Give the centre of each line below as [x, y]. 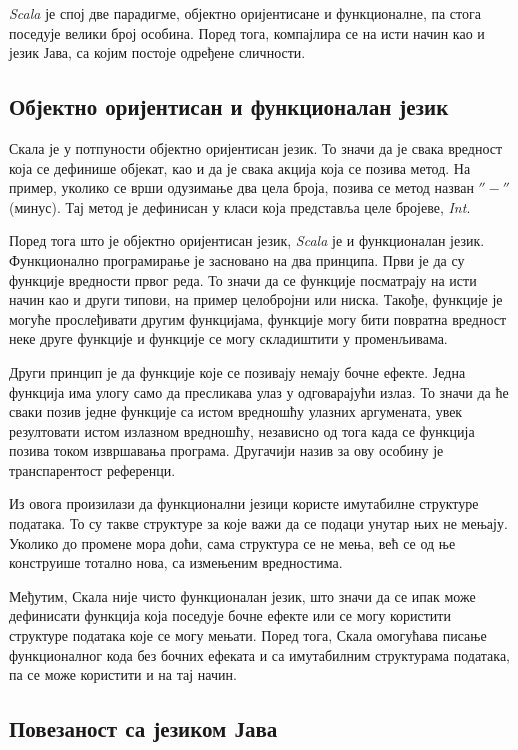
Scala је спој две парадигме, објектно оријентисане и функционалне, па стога [245, 13]
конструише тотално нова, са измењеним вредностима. [176, 562]
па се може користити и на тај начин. [123, 674]
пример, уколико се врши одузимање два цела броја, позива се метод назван [241, 187]
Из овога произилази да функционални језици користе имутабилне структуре [244, 503]
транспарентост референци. [92, 469]
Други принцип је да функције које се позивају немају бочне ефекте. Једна [237, 371]
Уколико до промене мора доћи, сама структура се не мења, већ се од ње [232, 542]
